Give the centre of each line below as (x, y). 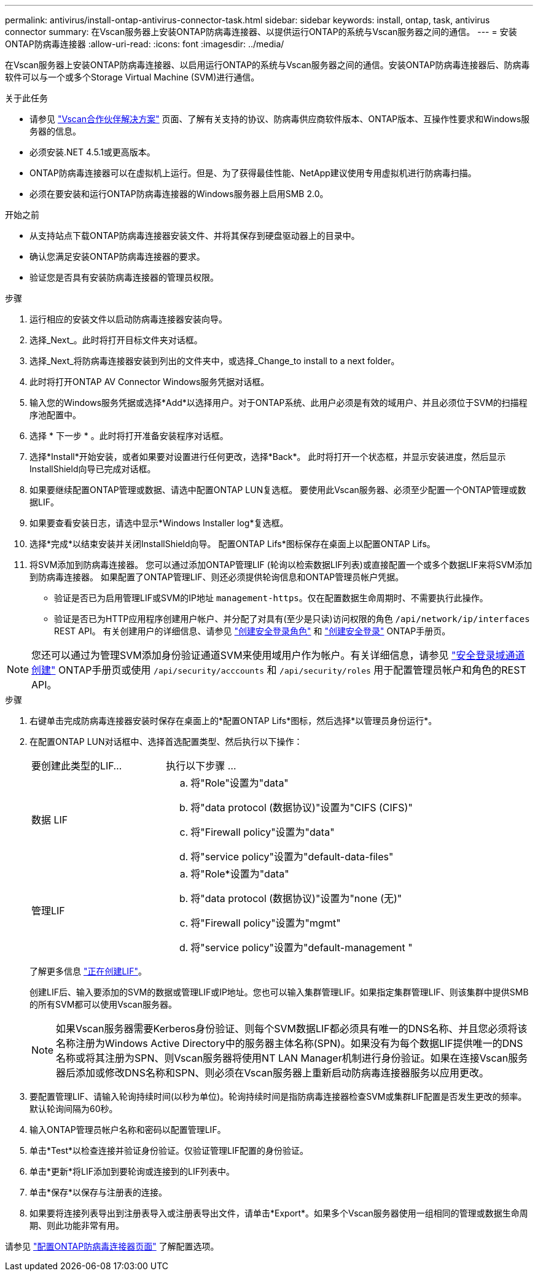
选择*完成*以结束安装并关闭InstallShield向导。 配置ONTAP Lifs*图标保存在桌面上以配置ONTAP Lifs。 (232, 544)
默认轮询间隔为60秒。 (74, 1109)
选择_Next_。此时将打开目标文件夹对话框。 (116, 340)
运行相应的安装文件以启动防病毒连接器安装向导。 (128, 319)
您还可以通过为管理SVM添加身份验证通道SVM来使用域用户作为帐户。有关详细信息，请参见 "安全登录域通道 (278, 655)
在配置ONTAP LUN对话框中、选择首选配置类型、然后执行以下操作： (166, 741)
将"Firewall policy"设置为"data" (263, 832)
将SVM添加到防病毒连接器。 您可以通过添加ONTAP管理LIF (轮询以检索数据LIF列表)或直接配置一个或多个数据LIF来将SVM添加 (281, 565)
